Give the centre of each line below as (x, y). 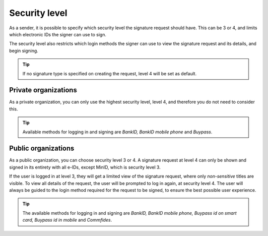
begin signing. (24, 51)
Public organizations (42, 148)
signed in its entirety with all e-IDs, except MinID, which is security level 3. (85, 167)
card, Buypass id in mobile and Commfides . (67, 220)
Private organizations (43, 90)
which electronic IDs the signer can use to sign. (58, 34)
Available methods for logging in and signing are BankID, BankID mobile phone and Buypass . (118, 132)
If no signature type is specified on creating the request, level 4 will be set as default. (110, 73)
